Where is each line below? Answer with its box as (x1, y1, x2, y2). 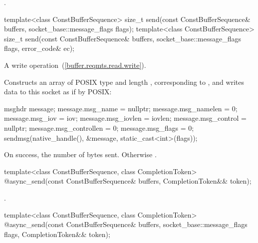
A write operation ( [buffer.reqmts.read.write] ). (4, 59, 146, 70)
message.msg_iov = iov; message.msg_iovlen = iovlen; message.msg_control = (4, 113, 247, 123)
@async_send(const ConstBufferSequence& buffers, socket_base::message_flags (4, 219, 248, 230)
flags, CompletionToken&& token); (4, 229, 110, 239)
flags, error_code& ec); (4, 43, 74, 53)
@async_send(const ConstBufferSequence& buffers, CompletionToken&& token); (4, 176, 252, 186)
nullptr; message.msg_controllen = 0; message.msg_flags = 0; (4, 122, 194, 133)
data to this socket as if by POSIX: (4, 86, 112, 97)
